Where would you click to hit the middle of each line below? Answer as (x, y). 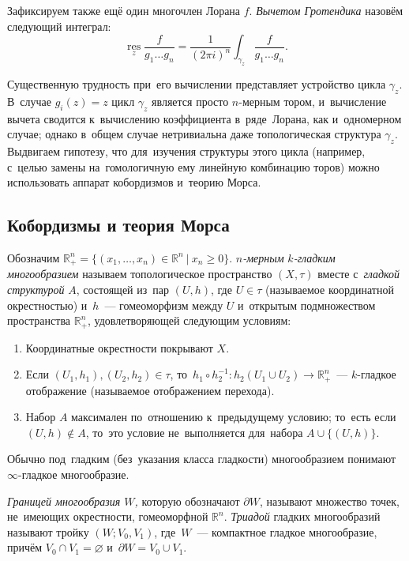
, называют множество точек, (330, 501)
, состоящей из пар (123, 289)
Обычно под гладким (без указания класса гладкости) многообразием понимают (202, 459)
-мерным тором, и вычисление (313, 101)
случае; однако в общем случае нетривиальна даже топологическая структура (194, 134)
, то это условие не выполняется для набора (194, 432)
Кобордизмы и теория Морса (118, 225)
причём (25, 547)
